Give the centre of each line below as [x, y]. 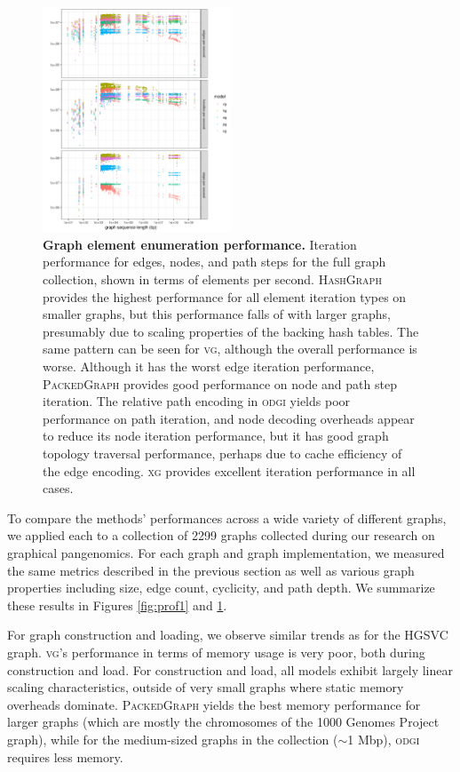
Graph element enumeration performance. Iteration [200, 244]
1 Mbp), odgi [384, 739]
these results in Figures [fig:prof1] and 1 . [117, 605]
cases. [58, 488]
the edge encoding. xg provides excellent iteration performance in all [229, 470]
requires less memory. [65, 756]
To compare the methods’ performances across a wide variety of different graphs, [227, 517]
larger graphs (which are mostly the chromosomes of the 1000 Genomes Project [223, 722]
